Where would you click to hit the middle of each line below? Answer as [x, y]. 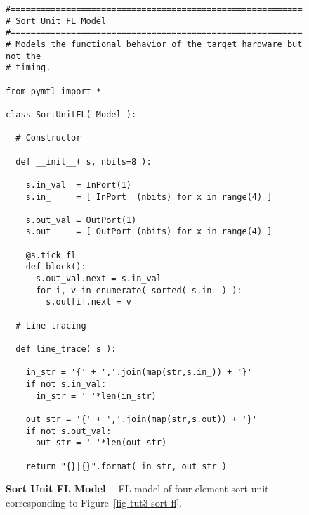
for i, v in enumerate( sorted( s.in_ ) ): [139, 290]
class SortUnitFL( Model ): [71, 114]
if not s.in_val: [66, 384]
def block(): [56, 267]
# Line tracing [51, 325]
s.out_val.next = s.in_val [98, 279]
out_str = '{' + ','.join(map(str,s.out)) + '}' [141, 419]
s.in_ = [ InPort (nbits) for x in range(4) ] [149, 197]
